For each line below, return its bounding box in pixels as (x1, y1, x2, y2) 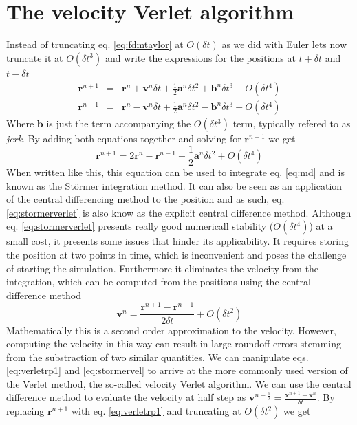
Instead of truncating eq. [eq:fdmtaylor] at (6, 37, 184, 52)
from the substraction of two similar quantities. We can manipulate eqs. (6, 349, 309, 364)
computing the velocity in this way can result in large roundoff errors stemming (6, 336, 342, 351)
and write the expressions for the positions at (105, 50, 296, 65)
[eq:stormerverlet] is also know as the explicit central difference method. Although (6, 205, 351, 219)
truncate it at (6, 50, 63, 65)
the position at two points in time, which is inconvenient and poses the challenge (6, 248, 347, 261)
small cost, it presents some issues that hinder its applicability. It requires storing (6, 234, 349, 248)
